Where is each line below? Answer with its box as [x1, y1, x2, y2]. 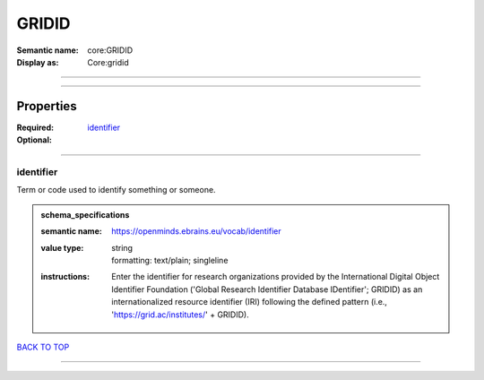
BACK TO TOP [16, 341, 70, 352]
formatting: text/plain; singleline [111, 255, 229, 265]
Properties [16, 99, 77, 114]
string [111, 242, 134, 253]
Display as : [16, 56, 59, 67]
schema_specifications [40, 209, 130, 220]
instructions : [40, 272, 90, 282]
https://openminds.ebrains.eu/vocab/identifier [111, 226, 281, 237]
